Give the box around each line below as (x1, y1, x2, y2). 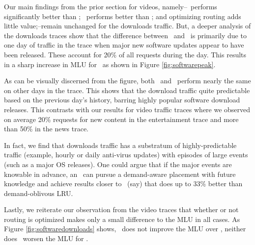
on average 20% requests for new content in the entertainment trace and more (4, 114, 239, 124)
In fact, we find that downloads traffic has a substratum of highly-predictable (4, 140, 237, 150)
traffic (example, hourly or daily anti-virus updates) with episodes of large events (4, 149, 248, 160)
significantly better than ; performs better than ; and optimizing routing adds (4, 11, 241, 21)
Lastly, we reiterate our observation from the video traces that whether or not (4, 204, 239, 215)
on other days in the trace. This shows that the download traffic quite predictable (4, 85, 250, 95)
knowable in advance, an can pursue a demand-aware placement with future (4, 169, 236, 179)
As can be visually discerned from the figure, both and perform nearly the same (4, 75, 251, 86)
